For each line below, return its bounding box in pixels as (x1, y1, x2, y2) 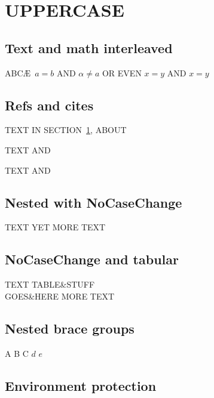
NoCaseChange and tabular (5, 250, 179, 269)
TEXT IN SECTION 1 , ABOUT (5, 124, 127, 136)
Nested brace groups (5, 319, 134, 337)
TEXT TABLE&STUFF (5, 278, 95, 291)
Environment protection (5, 376, 157, 394)
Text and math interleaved (5, 38, 173, 57)
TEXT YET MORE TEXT (5, 221, 106, 233)
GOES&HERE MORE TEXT (5, 289, 115, 302)
